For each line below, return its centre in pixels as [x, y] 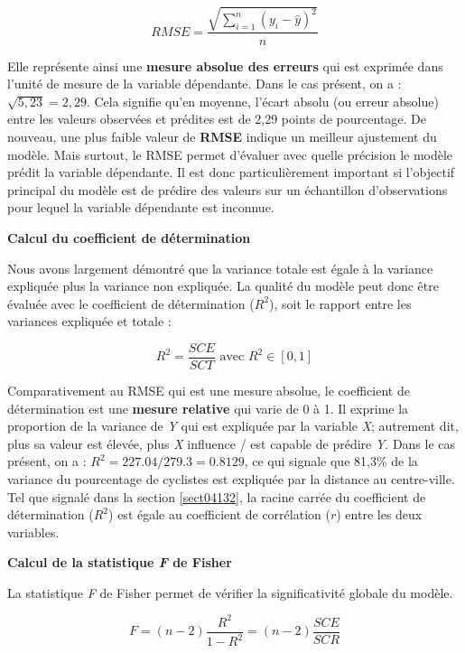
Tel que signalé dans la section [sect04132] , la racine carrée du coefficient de [217, 496]
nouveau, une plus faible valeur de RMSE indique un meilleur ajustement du [222, 136]
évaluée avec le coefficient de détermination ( [131, 303]
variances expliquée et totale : [89, 321]
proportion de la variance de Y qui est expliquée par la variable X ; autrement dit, [233, 426]
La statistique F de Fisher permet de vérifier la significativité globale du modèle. [230, 592]
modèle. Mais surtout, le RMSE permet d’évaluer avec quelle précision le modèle [230, 154]
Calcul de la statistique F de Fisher [120, 562]
